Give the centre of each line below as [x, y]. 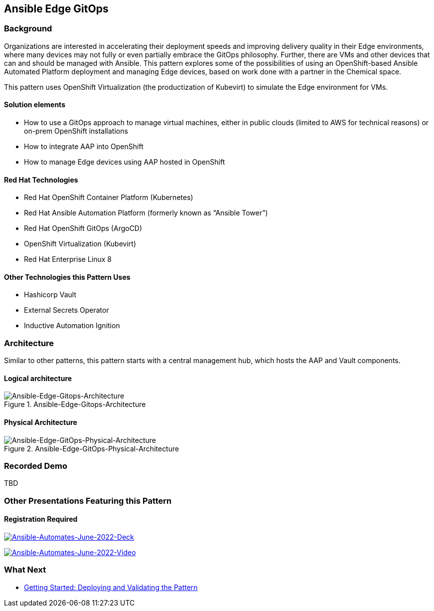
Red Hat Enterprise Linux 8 [68, 259]
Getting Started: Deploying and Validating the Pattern [111, 587]
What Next [25, 570]
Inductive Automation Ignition [72, 326]
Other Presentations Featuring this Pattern [88, 501]
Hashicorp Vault [50, 295]
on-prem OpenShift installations [76, 131]
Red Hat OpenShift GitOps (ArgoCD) [83, 228]
